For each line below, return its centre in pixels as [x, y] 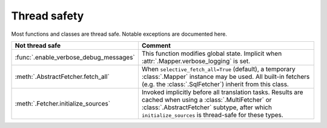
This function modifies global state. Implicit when [212, 53]
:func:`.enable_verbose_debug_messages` [75, 57]
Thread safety [48, 16]
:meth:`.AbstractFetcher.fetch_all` [62, 76]
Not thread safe [38, 45]
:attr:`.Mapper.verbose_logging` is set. [196, 61]
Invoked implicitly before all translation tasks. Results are [222, 92]
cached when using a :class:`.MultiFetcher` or [206, 99]
